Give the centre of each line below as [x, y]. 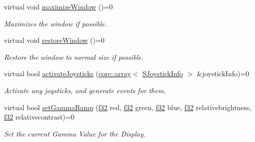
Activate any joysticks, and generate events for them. [85, 90]
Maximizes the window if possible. [56, 23]
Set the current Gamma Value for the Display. [75, 133]
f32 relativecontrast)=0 [39, 117]
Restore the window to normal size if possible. [74, 57]
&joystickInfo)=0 [223, 73]
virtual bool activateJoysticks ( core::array [68, 73]
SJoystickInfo [163, 73]
